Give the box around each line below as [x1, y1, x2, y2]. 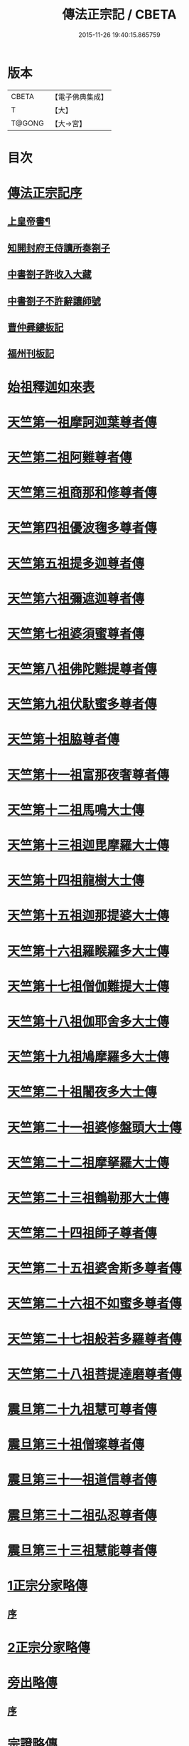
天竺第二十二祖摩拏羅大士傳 [7, 1155, 170, 1170]
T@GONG [11, 118, 44, 128]
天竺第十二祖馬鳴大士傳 [7, 802, 145, 818]
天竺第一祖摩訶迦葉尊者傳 [7, 414, 158, 430]
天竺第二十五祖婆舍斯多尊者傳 [7, 1260, 183, 1277]
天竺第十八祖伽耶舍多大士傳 [7, 1013, 170, 1029]
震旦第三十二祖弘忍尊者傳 [7, 1507, 158, 1523]
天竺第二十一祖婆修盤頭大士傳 [7, 1119, 183, 1136]
